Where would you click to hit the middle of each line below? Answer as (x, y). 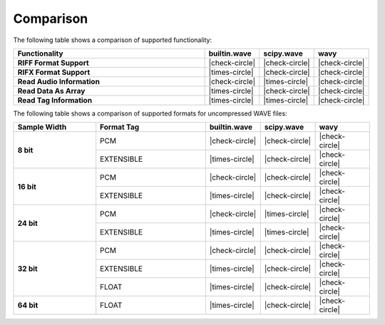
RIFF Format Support (53, 63)
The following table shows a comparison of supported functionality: (113, 40)
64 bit (28, 305)
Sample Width (42, 127)
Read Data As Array (51, 91)
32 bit (28, 269)
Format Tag (120, 127)
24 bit (28, 223)
